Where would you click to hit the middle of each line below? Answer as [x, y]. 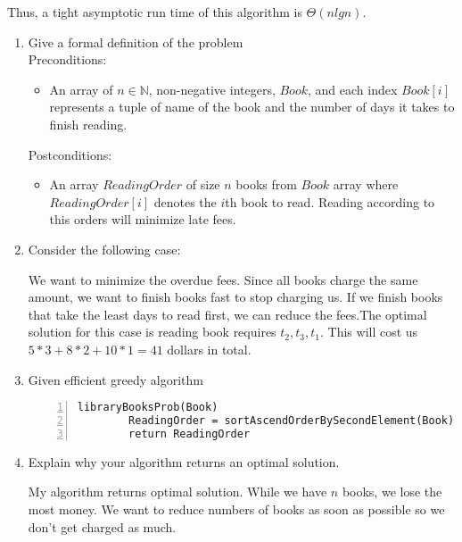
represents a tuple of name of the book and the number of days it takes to [252, 107]
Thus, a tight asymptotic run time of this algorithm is [155, 12]
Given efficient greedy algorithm [115, 379]
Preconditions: [67, 59]
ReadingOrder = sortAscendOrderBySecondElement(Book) [292, 420]
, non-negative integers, [212, 89]
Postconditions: [70, 154]
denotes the [185, 201]
